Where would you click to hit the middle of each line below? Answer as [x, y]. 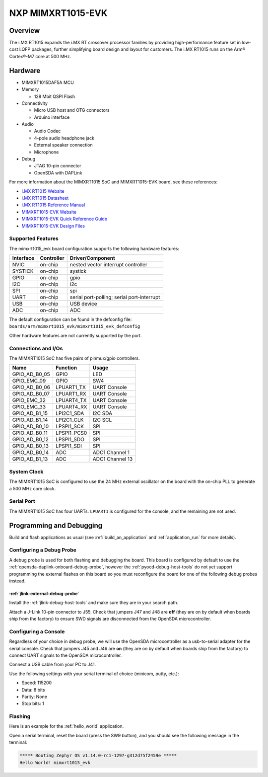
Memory [30, 89]
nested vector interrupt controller [108, 265]
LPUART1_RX [71, 394]
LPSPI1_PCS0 [71, 433]
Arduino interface [52, 117]
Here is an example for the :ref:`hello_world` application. [67, 726]
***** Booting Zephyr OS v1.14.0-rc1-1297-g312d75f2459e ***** [98, 756]
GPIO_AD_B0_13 [31, 446]
